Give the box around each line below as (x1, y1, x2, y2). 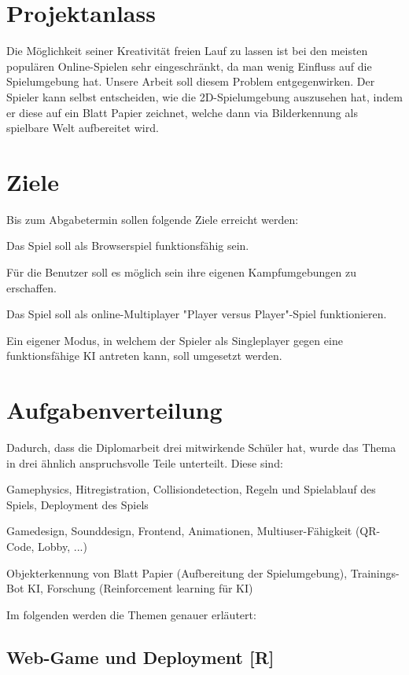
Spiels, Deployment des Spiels (6, 496, 149, 512)
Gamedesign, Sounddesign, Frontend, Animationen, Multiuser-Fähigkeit (6, 523, 352, 539)
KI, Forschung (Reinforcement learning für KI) (28, 580, 253, 596)
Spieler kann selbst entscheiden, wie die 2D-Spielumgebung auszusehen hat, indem (6, 88, 403, 105)
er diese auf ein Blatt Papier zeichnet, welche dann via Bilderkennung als (6, 104, 358, 120)
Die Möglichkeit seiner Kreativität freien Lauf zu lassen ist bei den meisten (6, 42, 368, 59)
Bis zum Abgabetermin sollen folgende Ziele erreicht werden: (6, 211, 299, 227)
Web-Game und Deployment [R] (6, 644, 275, 669)
